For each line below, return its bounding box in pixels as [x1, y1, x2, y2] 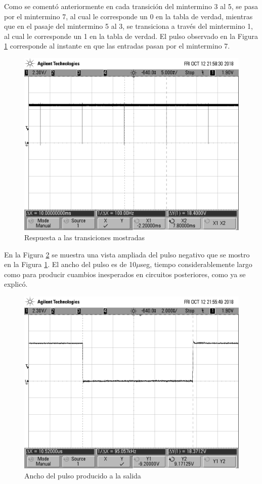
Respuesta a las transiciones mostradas [24, 232, 145, 242]
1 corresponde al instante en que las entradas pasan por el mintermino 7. [4, 40, 230, 51]
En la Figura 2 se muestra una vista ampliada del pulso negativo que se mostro [4, 249, 250, 259]
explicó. [4, 279, 28, 289]
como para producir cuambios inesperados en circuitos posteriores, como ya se [4, 269, 246, 279]
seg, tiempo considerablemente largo [140, 259, 252, 270]
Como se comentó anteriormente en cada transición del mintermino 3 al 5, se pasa [4, 1, 258, 11]
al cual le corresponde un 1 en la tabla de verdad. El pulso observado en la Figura [4, 30, 258, 41]
